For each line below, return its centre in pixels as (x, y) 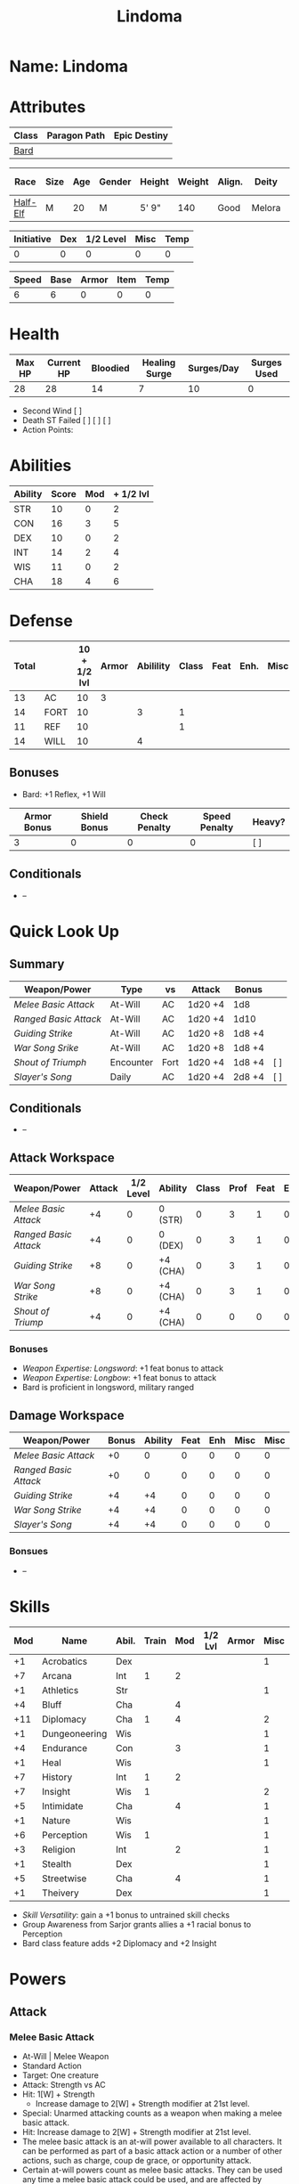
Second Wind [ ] (52, 411)
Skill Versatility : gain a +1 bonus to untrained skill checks (125, 1915)
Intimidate (62, 1805)
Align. (230, 182)
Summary (37, 964)
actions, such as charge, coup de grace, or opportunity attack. (137, 2161)
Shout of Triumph (50, 1062)
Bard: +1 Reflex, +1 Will (64, 794)
